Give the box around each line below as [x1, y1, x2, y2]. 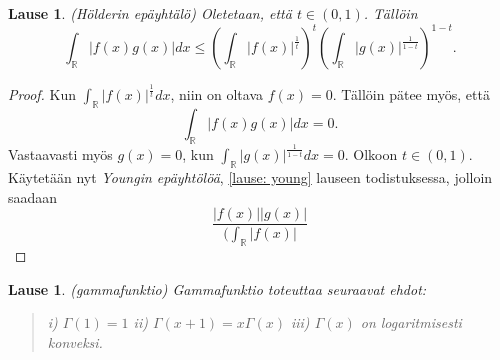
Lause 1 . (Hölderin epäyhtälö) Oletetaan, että [8, 3, 292, 23]
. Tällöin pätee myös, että [332, 84, 490, 105]
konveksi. [47, 331, 103, 352]
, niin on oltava [170, 84, 263, 105]
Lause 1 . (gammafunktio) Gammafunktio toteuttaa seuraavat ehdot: [8, 278, 427, 299]
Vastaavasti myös [8, 144, 113, 165]
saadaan [8, 186, 58, 207]
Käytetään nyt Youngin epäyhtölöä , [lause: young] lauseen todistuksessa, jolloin [8, 167, 493, 188]
